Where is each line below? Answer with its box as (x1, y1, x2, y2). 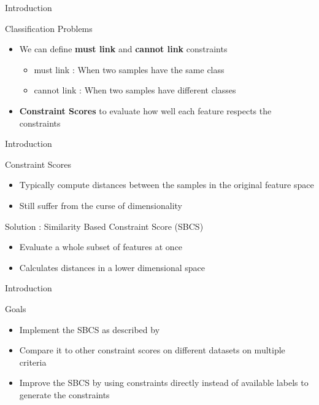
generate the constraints (19, 388, 110, 401)
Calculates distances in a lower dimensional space (19, 261, 205, 273)
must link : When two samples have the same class (34, 63, 225, 76)
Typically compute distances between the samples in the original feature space (19, 178, 314, 191)
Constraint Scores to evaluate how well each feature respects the (19, 104, 272, 117)
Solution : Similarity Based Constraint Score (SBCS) (5, 219, 204, 232)
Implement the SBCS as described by (19, 323, 160, 336)
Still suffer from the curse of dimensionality (19, 199, 182, 211)
